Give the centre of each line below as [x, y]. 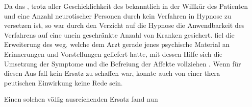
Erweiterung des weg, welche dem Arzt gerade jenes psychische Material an [117, 44]
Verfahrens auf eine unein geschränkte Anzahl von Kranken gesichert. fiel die [119, 34]
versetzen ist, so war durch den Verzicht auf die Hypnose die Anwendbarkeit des [124, 25]
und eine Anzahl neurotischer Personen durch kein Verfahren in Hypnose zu [118, 15]
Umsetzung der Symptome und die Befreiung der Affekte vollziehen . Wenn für [123, 63]
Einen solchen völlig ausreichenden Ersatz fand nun [81, 99]
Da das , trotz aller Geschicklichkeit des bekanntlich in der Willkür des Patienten [126, 6]
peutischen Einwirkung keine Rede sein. [63, 82]
